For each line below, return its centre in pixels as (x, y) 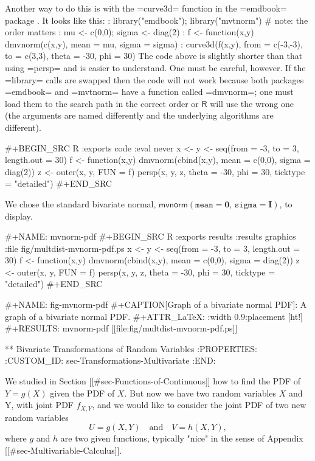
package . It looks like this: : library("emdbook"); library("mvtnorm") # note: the (157, 20)
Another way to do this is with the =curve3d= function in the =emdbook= (146, 8)
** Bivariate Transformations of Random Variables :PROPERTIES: (131, 348)
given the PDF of (82, 393)
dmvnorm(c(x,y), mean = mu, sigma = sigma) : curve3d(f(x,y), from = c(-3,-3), (154, 43)
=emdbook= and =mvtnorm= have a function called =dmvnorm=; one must (149, 92)
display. (19, 216)
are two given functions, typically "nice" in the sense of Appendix (182, 438)
